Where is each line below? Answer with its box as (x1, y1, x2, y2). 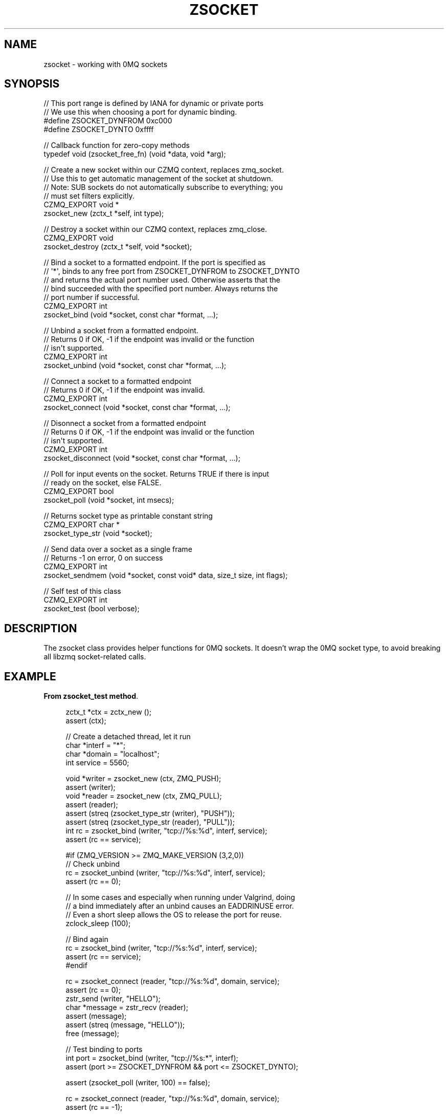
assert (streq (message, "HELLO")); (65, 1020, 185, 1030)
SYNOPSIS (4, 77, 60, 91)
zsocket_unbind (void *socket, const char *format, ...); (43, 361, 227, 370)
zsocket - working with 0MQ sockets (43, 59, 168, 69)
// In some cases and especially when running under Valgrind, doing (65, 893, 295, 902)
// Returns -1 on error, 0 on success (43, 553, 163, 563)
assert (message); (65, 1012, 127, 1021)
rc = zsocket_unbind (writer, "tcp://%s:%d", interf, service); (65, 868, 265, 877)
